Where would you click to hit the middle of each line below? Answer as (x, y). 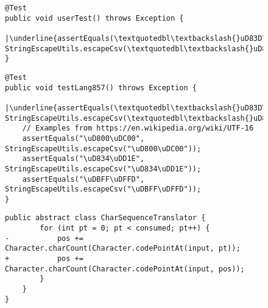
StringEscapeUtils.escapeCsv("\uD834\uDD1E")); (103, 169)
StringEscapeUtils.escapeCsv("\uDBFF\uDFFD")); (103, 189)
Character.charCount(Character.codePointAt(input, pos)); (125, 269)
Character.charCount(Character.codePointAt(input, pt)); (123, 249)
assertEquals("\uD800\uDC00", (83, 138)
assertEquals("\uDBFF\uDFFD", (83, 179)
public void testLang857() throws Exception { (101, 88)
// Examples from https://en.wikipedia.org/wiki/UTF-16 (138, 128)
